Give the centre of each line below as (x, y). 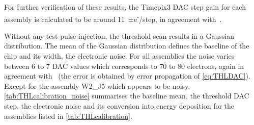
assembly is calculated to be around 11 (65, 19)
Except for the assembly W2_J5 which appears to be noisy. (97, 85)
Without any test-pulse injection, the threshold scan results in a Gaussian (119, 35)
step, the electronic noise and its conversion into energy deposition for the (119, 106)
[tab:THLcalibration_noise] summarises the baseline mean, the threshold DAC (127, 96)
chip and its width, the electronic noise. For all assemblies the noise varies (119, 56)
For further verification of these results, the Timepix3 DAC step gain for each (125, 7)
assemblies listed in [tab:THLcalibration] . (68, 116)
